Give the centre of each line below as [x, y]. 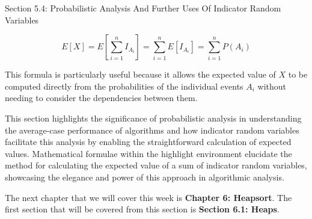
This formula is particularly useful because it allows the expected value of [140, 74]
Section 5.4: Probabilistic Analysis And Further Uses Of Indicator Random [143, 8]
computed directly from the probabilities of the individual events [124, 86]
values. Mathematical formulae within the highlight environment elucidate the [148, 153]
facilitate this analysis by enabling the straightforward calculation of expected [148, 142]
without [272, 86]
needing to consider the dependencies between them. [101, 98]
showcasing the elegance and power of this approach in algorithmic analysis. [145, 177]
